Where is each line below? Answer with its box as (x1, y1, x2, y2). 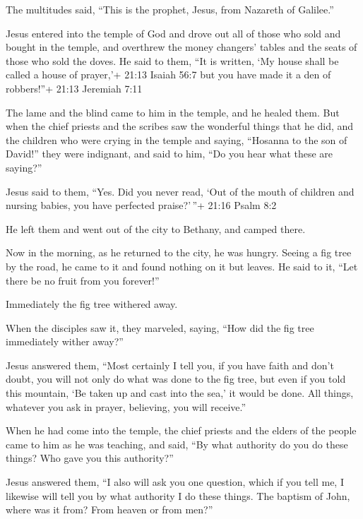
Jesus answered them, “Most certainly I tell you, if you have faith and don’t (6, 357, 334, 372)
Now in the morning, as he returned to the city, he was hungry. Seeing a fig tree (6, 245, 352, 260)
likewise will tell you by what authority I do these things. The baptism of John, (6, 488, 350, 503)
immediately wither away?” (6, 334, 124, 349)
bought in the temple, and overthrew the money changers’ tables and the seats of (6, 40, 357, 54)
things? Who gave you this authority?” (6, 451, 174, 465)
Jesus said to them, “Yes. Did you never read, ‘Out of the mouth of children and (6, 184, 355, 198)
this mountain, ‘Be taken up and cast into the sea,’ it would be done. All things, (6, 386, 354, 400)
